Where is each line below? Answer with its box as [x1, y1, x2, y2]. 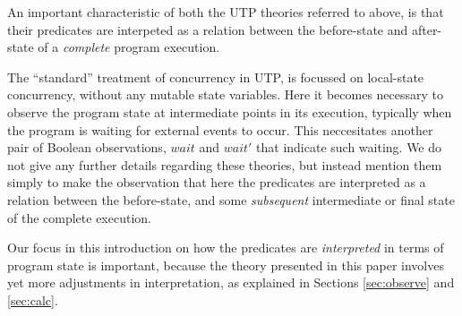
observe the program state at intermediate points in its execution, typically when [7, 102, 452, 121]
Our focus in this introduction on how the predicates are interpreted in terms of [7, 238, 444, 257]
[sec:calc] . [7, 290, 58, 309]
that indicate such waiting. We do [256, 138, 442, 157]
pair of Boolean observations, [7, 138, 167, 157]
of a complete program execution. [38, 38, 220, 56]
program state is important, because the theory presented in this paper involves [7, 255, 444, 274]
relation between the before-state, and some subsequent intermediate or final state [7, 190, 455, 209]
